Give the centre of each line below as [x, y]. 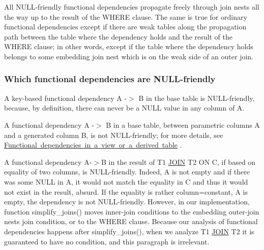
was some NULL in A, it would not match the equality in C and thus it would [126, 181]
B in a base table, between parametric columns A [183, 124]
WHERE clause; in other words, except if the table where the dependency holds [129, 46]
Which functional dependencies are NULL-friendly [110, 79]
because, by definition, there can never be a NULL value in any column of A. [124, 108]
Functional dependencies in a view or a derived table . [93, 145]
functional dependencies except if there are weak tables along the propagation [125, 27]
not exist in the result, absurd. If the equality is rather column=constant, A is [126, 191]
